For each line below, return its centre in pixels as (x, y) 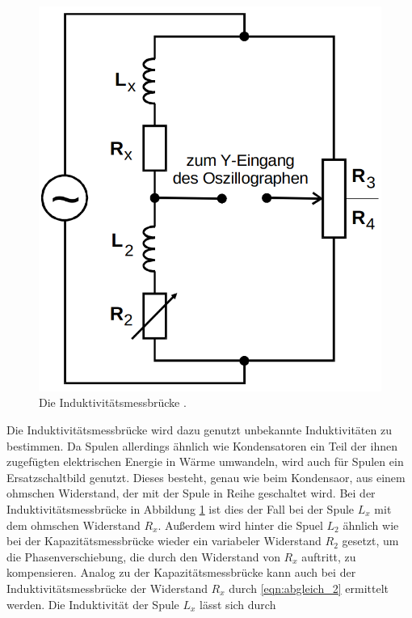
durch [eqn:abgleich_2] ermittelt (309, 588)
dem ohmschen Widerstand (74, 525)
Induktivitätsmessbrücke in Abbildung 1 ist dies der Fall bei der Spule (181, 508)
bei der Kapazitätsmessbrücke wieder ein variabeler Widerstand (164, 541)
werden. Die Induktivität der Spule (93, 604)
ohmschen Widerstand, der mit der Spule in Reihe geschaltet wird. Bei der (191, 493)
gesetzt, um (370, 541)
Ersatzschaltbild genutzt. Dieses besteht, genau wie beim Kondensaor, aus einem (206, 477)
